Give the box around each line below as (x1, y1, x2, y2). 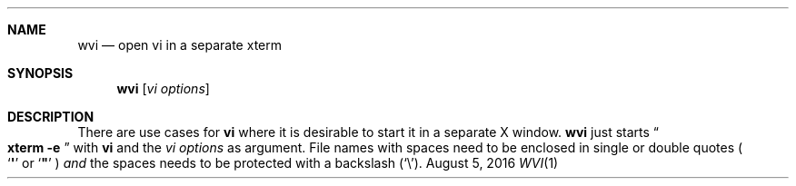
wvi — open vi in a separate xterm (77, 37, 282, 53)
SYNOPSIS (7, 65, 74, 81)
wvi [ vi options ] (116, 81, 210, 96)
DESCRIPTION (7, 109, 95, 124)
